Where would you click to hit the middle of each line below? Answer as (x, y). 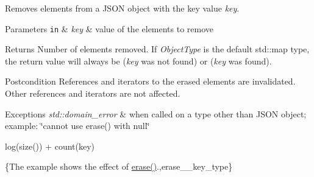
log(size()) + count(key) (50, 146)
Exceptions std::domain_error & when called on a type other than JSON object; (156, 113)
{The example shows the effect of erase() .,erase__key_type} (119, 166)
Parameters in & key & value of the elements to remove (109, 28)
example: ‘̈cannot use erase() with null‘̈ (77, 126)
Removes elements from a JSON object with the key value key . (122, 8)
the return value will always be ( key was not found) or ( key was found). (138, 61)
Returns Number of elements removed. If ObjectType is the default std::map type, (157, 49)
